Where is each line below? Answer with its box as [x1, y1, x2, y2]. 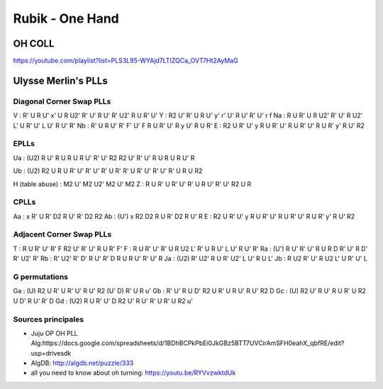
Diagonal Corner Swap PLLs [13, 96, 111, 106]
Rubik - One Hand [13, 11, 120, 26]
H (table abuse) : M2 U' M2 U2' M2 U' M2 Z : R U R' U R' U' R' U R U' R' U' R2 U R [13, 179, 252, 188]
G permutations [13, 271, 69, 281]
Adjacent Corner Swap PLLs [13, 230, 112, 239]
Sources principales [13, 314, 84, 324]
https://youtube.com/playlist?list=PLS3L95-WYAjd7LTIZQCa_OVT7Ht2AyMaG [13, 57, 238, 65]
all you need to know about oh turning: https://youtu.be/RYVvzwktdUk [30, 368, 236, 377]
